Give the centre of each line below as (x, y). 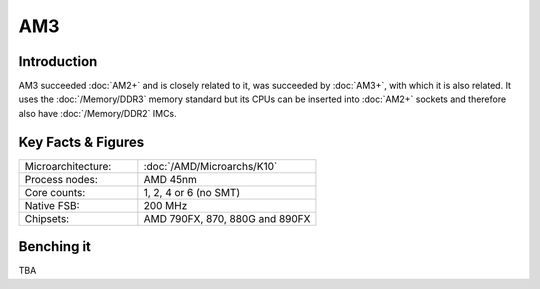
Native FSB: (52, 205)
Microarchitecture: (68, 166)
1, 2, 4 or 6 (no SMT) (192, 192)
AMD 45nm (170, 179)
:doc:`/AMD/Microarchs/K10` (210, 166)
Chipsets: (47, 218)
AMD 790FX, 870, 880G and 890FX (227, 218)
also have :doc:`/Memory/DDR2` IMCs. (97, 113)
